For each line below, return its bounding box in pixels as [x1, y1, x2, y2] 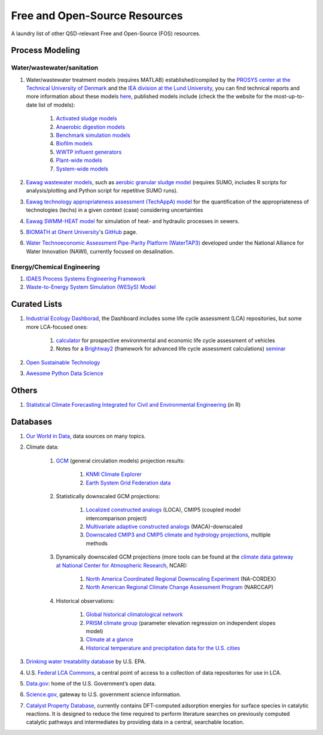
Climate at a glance [86, 636, 134, 643]
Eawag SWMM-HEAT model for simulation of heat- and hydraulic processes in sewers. [26, 217, 240, 224]
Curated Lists [11, 299, 62, 309]
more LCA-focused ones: [26, 323, 88, 330]
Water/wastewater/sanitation [11, 63, 99, 72]
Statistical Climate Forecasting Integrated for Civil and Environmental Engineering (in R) [26, 401, 241, 408]
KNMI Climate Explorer [86, 471, 142, 478]
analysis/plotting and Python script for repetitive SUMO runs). [26, 187, 178, 194]
